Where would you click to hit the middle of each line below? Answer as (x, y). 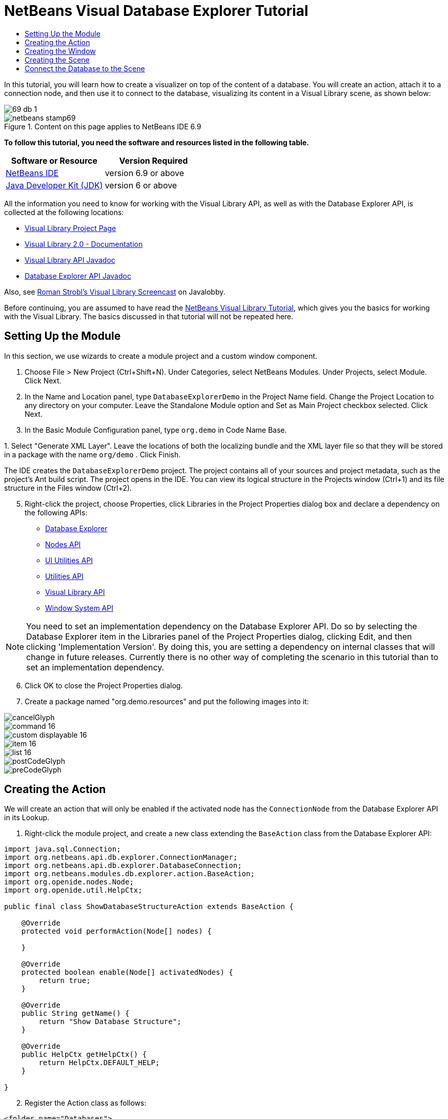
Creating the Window (60, 51)
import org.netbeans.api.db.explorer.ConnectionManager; (121, 857)
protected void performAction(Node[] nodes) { (116, 931)
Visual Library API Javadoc (70, 260)
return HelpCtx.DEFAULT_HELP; (99, 1063)
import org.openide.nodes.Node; (69, 882)
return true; (65, 981)
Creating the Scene (57, 60)
